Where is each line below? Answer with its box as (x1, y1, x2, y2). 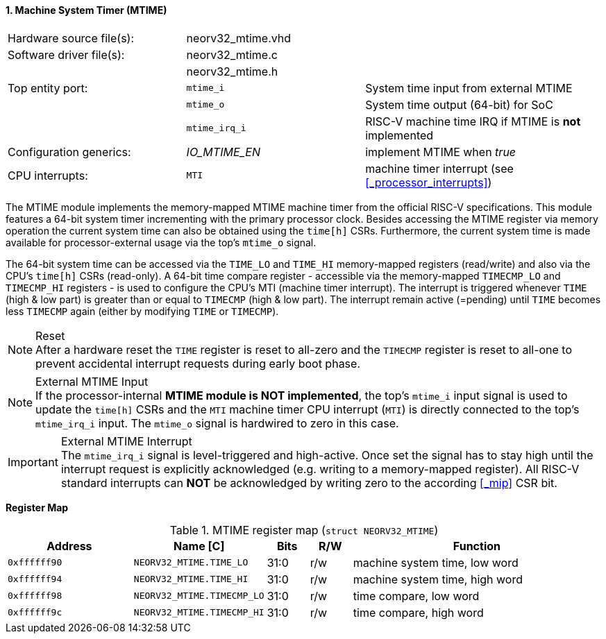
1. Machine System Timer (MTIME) (6, 4, 167, 16)
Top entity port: (8, 80, 88, 95)
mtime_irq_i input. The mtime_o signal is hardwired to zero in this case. (35, 416, 399, 430)
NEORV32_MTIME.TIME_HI (133, 574, 249, 585)
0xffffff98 (8, 590, 62, 602)
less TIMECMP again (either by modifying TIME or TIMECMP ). (6, 305, 279, 317)
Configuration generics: (8, 144, 131, 159)
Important (8, 454, 58, 469)
